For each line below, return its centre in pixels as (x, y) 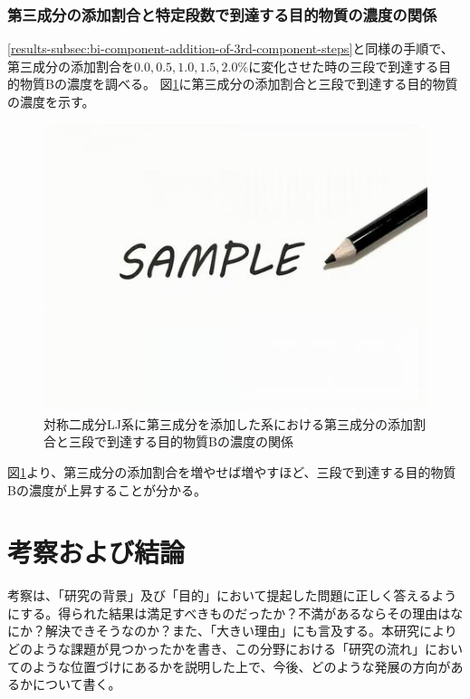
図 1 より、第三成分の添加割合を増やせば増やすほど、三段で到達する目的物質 (232, 471)
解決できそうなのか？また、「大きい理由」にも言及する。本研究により (251, 631)
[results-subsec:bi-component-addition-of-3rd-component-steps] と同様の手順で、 (230, 48)
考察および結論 (96, 552)
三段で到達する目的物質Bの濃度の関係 (181, 441)
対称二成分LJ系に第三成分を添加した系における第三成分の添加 (228, 423)
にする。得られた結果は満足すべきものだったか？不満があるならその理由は (229, 613)
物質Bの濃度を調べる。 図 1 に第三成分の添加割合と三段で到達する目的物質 (239, 84)
